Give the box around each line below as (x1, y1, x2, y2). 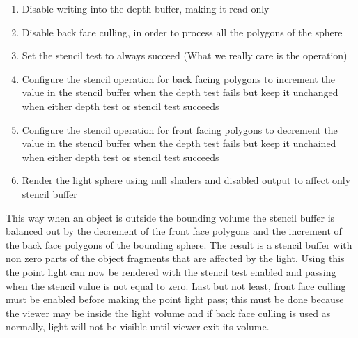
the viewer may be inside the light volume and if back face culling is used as (6, 305, 331, 320)
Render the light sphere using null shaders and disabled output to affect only (22, 173, 351, 187)
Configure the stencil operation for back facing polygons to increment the (22, 71, 335, 86)
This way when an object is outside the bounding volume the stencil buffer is (6, 210, 335, 224)
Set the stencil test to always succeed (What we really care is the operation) (22, 48, 348, 63)
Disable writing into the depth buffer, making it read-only (22, 1, 270, 15)
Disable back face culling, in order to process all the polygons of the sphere (22, 24, 343, 39)
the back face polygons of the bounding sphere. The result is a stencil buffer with (6, 237, 352, 252)
